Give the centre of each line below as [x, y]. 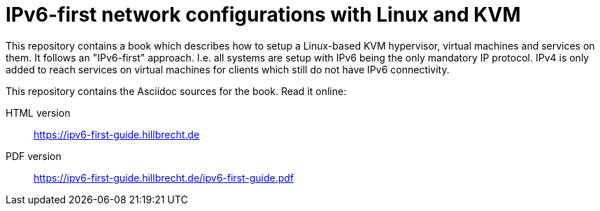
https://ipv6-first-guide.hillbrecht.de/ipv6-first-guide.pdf [164, 177]
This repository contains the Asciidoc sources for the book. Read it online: [176, 91]
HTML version [38, 112]
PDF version [34, 156]
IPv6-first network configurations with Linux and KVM [263, 15]
